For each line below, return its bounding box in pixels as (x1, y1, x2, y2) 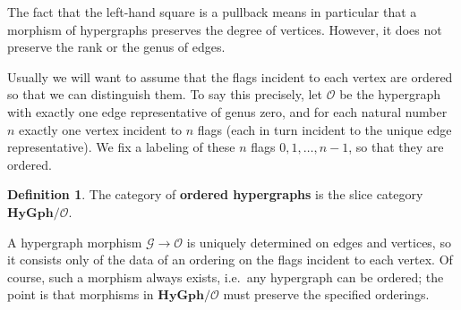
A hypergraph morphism (7, 232, 142, 251)
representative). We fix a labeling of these (7, 138, 235, 156)
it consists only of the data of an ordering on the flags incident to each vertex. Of (7, 250, 453, 269)
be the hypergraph (339, 85, 441, 104)
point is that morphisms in (7, 285, 154, 304)
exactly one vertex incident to (19, 120, 183, 138)
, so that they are (348, 138, 444, 156)
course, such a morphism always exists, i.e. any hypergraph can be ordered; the (7, 267, 444, 286)
